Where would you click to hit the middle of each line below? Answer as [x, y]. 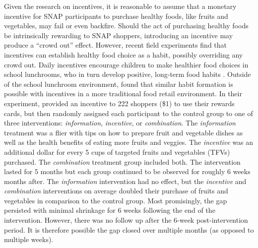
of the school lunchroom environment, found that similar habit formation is [119, 84]
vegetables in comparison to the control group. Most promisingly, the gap [116, 200]
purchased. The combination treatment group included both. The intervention [122, 161]
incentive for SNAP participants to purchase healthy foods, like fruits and [116, 16]
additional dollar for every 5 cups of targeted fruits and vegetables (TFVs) [117, 152]
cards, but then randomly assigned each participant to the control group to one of [129, 113]
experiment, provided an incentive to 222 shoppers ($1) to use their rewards [119, 103]
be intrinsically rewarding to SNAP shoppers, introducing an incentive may [119, 35]
